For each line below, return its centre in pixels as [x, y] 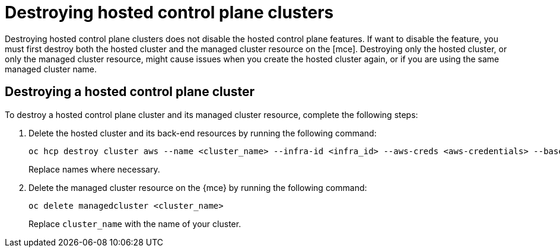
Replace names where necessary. [94, 169]
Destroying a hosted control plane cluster [130, 92]
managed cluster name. [51, 69]
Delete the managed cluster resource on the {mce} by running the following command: [198, 187]
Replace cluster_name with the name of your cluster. [135, 224]
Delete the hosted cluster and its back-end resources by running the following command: [203, 133]
